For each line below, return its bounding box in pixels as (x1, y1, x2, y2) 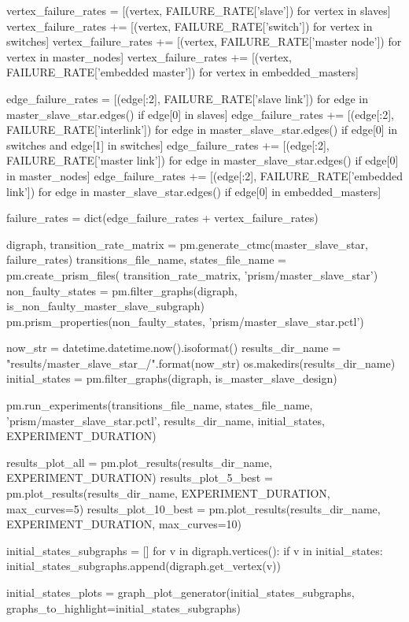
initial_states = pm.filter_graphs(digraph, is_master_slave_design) (6, 370, 337, 387)
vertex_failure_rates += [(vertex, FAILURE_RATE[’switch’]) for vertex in (6, 17, 373, 34)
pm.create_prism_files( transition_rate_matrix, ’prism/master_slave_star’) (6, 266, 378, 283)
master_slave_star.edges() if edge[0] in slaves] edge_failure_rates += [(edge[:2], (6, 106, 394, 122)
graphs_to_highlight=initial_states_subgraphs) (6, 599, 241, 616)
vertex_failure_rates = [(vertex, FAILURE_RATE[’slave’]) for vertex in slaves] (6, 2, 391, 18)
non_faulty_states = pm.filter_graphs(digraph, (6, 282, 238, 298)
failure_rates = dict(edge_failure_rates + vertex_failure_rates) (6, 209, 319, 226)
